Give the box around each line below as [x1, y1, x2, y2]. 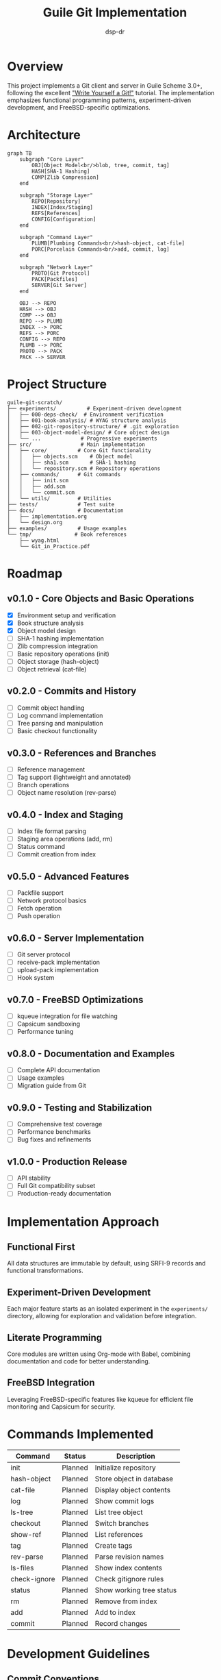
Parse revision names [94, 1552, 164, 1561]
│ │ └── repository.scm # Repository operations [7, 465, 161, 472]
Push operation [16, 912, 60, 920]
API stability [16, 1174, 51, 1183]
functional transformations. [7, 1266, 83, 1275]
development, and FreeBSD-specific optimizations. [7, 103, 151, 111]
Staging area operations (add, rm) [16, 835, 113, 843]
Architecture [7, 127, 81, 143]
